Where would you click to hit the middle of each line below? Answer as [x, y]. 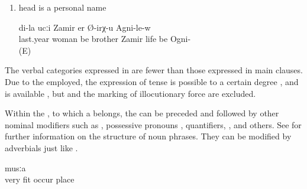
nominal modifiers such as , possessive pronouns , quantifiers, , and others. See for [153, 124]
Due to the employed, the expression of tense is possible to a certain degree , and [152, 81]
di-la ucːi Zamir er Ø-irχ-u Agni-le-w [85, 27]
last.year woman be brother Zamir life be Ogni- [105, 39]
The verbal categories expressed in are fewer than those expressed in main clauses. [154, 70]
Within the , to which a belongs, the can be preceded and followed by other [142, 113]
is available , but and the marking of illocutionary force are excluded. [130, 93]
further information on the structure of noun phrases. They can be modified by [148, 136]
